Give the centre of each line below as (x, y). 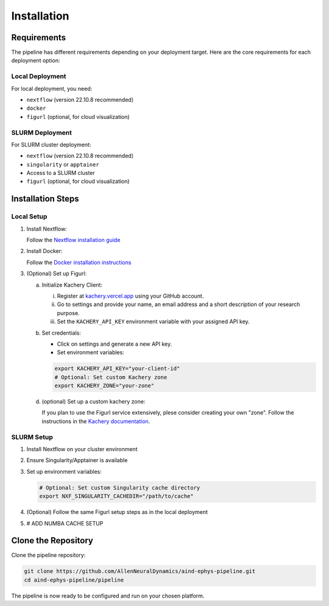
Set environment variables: (90, 352)
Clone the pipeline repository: (48, 555)
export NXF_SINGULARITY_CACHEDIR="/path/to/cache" (117, 496)
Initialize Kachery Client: (72, 285)
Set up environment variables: (64, 471)
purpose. (68, 313)
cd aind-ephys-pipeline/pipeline (74, 580)
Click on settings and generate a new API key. (115, 344)
